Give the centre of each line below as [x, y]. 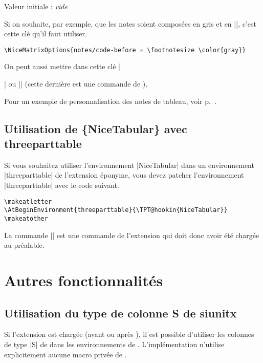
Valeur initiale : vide [36, 6]
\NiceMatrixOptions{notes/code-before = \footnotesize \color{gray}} [125, 50]
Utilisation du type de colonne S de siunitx [120, 313]
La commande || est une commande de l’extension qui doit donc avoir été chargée [132, 235]
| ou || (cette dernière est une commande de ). [76, 84]
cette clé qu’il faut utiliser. [46, 34]
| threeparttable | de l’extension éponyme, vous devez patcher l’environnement [124, 175]
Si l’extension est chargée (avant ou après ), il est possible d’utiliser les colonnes [129, 334]
